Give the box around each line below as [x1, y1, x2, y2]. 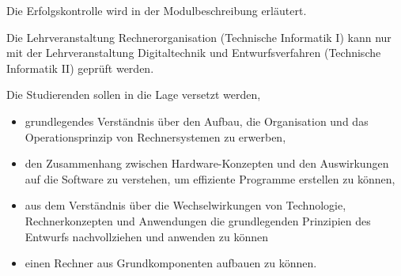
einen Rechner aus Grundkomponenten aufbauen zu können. [25, 255, 317, 271]
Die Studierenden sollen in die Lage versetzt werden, [6, 86, 261, 103]
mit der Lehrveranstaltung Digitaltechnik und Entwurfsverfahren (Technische [6, 44, 381, 61]
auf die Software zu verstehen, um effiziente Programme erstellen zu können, [25, 170, 395, 187]
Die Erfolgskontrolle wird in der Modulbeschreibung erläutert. [6, 2, 307, 18]
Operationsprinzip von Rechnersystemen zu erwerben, [25, 128, 286, 145]
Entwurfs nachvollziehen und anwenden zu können [25, 228, 268, 244]
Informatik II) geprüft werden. [6, 59, 154, 76]
